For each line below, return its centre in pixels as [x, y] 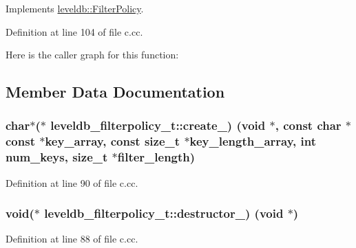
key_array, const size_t [113, 141]
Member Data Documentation [115, 92]
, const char [308, 125]
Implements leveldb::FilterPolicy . [75, 8]
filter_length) [156, 157]
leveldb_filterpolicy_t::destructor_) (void [164, 213]
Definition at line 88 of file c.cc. [72, 239]
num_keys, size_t [57, 157]
